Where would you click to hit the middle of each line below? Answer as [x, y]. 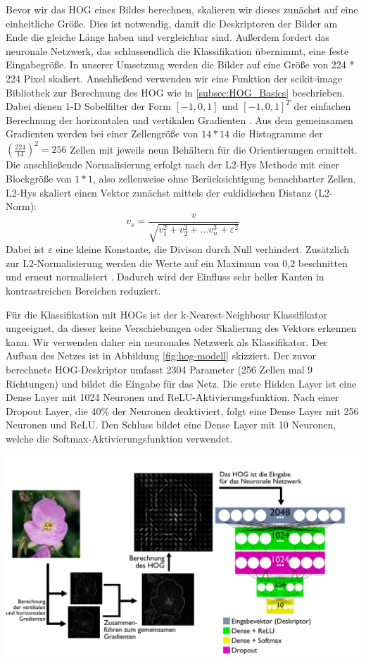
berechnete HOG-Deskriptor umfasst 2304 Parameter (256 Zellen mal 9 [159, 370]
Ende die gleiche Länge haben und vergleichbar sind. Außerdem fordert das [168, 37]
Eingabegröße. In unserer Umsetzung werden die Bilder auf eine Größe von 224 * [180, 64]
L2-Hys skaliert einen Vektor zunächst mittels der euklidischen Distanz [159, 192]
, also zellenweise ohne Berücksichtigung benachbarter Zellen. [224, 179]
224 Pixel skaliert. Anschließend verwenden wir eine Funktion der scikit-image [174, 78]
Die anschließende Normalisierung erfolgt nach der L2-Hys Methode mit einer [173, 165]
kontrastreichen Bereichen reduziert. [83, 291]
